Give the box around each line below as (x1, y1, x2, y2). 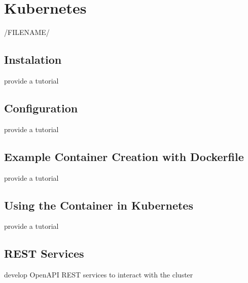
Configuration (4, 100, 78, 115)
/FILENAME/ (4, 27, 50, 37)
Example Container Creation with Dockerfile (4, 148, 244, 164)
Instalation (4, 52, 62, 67)
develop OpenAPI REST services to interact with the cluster (4, 269, 193, 280)
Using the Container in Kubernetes (4, 197, 193, 213)
